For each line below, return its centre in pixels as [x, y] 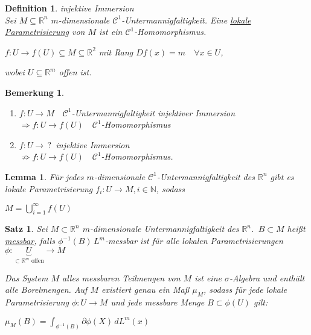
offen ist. [75, 72]
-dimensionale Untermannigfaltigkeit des [164, 229]
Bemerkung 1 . [35, 92]
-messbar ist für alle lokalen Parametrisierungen [194, 241]
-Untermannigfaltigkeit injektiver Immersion [153, 112]
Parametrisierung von [45, 32]
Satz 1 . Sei [26, 229]
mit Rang [116, 52]
